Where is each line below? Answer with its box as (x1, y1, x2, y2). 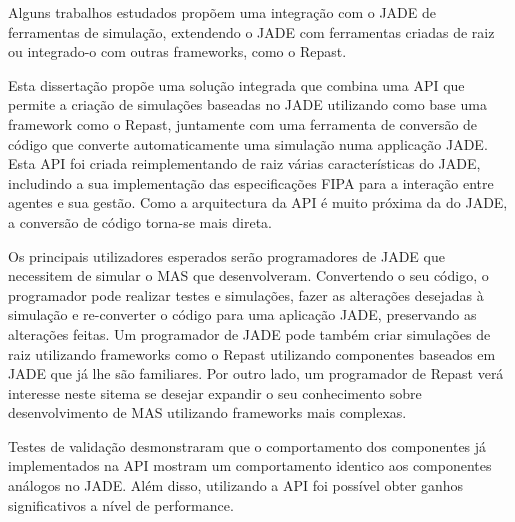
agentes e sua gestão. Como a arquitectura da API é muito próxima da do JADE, (8, 192, 508, 213)
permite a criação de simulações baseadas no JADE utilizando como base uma (8, 94, 487, 115)
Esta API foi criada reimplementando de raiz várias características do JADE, (8, 153, 481, 174)
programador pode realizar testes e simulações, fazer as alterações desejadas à (8, 284, 484, 305)
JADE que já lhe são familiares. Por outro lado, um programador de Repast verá (8, 363, 504, 384)
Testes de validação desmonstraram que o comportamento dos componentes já (8, 435, 487, 456)
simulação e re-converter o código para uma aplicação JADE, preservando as (8, 304, 477, 325)
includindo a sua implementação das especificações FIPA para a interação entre (8, 172, 494, 193)
